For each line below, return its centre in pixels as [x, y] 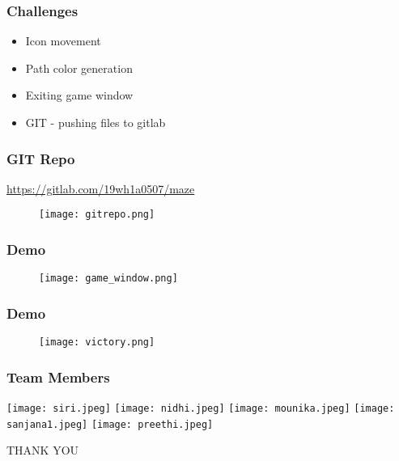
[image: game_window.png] [108, 279]
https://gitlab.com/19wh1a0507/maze [101, 188]
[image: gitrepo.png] [97, 215]
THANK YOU [43, 450]
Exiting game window [79, 95]
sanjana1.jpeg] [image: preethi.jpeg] [110, 424]
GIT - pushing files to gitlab [96, 122]
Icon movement [63, 41]
